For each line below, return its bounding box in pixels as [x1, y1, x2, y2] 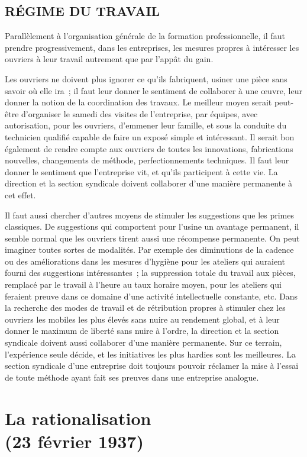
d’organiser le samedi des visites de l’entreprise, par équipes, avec [21, 107, 258, 120]
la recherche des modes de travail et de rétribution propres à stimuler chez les [5, 301, 286, 314]
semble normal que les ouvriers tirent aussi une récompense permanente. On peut [5, 231, 300, 244]
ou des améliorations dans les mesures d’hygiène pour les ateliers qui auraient [5, 255, 286, 267]
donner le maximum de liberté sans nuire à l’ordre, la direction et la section [5, 324, 279, 337]
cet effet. [5, 188, 36, 201]
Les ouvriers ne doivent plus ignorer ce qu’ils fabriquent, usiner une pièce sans [5, 72, 287, 85]
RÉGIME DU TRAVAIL [5, 2, 160, 20]
